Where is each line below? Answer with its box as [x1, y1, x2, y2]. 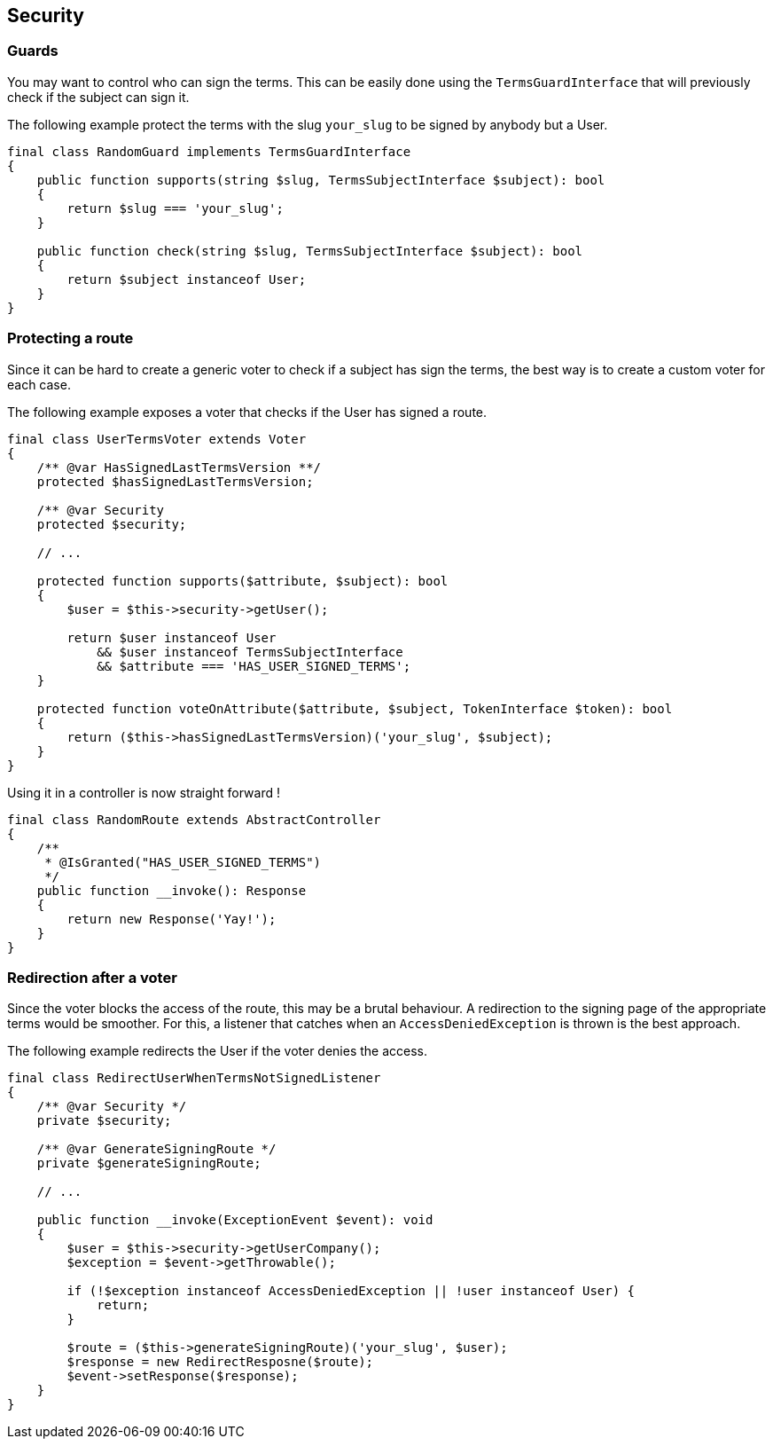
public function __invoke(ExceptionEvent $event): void [36, 1213, 433, 1228]
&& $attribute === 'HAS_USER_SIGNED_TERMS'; [97, 658, 411, 673]
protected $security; [36, 516, 187, 531]
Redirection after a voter [7, 968, 177, 986]
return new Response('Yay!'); [66, 911, 277, 926]
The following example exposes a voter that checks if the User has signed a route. [7, 404, 488, 420]
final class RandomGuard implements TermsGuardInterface [7, 144, 411, 159]
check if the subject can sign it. [7, 89, 190, 105]
